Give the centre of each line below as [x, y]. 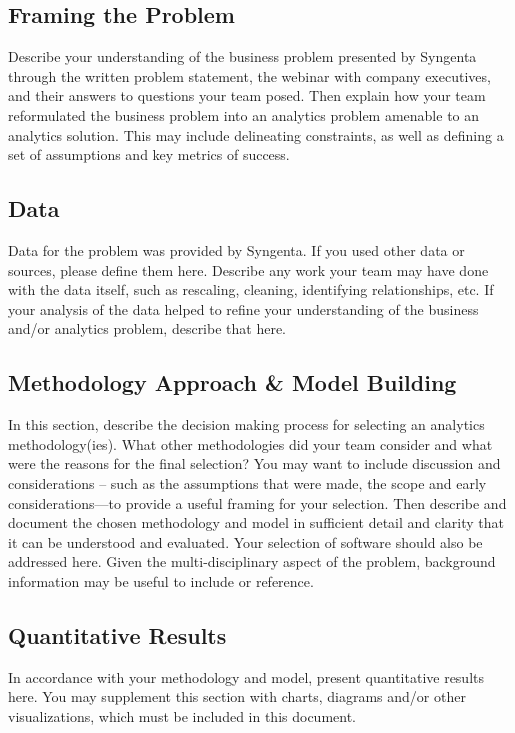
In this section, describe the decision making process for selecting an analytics [246, 424]
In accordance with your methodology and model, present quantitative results [246, 676]
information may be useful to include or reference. [161, 580]
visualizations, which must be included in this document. [182, 715]
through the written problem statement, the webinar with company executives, [249, 75]
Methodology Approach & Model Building [232, 382]
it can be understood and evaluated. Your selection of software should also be [245, 541]
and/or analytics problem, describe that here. [147, 328]
